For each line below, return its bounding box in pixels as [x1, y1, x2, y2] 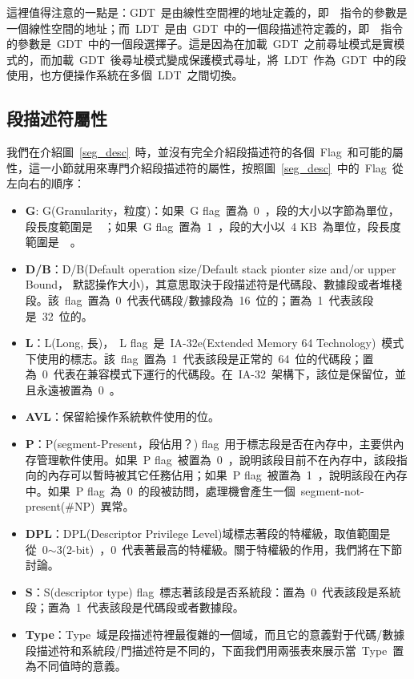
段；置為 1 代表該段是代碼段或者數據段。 [25, 599, 244, 616]
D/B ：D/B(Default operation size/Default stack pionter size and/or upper [25, 260, 396, 277]
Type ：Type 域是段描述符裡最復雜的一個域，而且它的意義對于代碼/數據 [25, 626, 405, 643]
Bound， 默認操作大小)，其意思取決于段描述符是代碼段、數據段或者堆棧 [25, 276, 403, 293]
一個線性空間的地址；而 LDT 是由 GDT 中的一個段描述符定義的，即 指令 [6, 19, 404, 36]
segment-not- [300, 482, 364, 499]
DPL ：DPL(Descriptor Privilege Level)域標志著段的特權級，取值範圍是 [25, 525, 391, 542]
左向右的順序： [6, 175, 85, 192]
